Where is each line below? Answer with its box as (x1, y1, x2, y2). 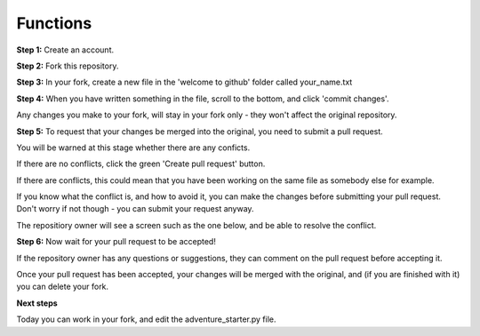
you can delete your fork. (16, 281, 109, 292)
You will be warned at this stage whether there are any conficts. (16, 142, 251, 153)
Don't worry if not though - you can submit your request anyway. (16, 204, 254, 214)
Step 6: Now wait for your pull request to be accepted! (16, 236, 217, 247)
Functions (16, 13, 92, 33)
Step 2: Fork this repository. (16, 60, 119, 71)
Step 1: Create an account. (16, 44, 115, 55)
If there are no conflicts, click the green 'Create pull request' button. (16, 158, 266, 169)
